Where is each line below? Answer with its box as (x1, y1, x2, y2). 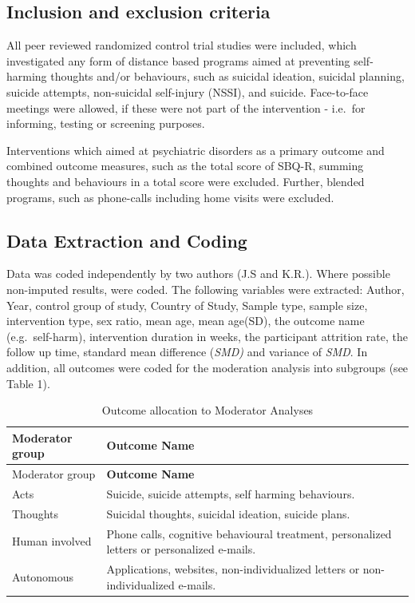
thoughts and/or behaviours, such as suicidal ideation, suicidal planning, (50, 68, 405, 85)
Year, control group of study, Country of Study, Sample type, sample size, (6, 296, 368, 313)
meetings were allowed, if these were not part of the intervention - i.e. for (6, 99, 366, 116)
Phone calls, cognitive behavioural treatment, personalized (106, 525, 392, 542)
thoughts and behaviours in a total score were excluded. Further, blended (6, 173, 365, 189)
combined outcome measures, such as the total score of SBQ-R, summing (6, 157, 364, 174)
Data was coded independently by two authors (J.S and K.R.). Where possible (6, 265, 390, 282)
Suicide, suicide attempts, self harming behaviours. (106, 485, 355, 502)
